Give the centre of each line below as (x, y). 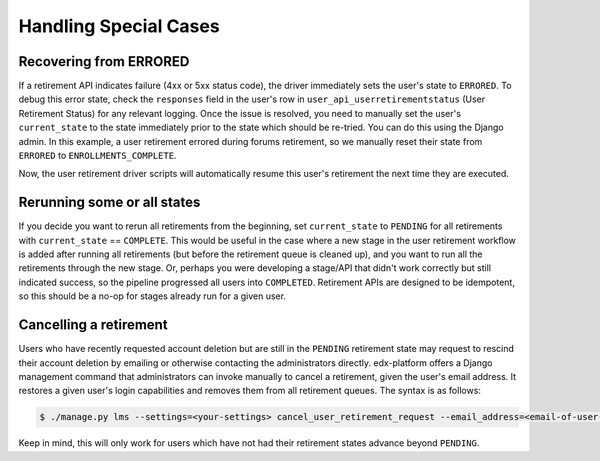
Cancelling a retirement (93, 325)
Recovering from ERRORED (104, 61)
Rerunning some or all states (109, 202)
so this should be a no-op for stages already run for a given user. (152, 296)
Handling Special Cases (119, 26)
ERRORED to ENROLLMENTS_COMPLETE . (97, 156)
